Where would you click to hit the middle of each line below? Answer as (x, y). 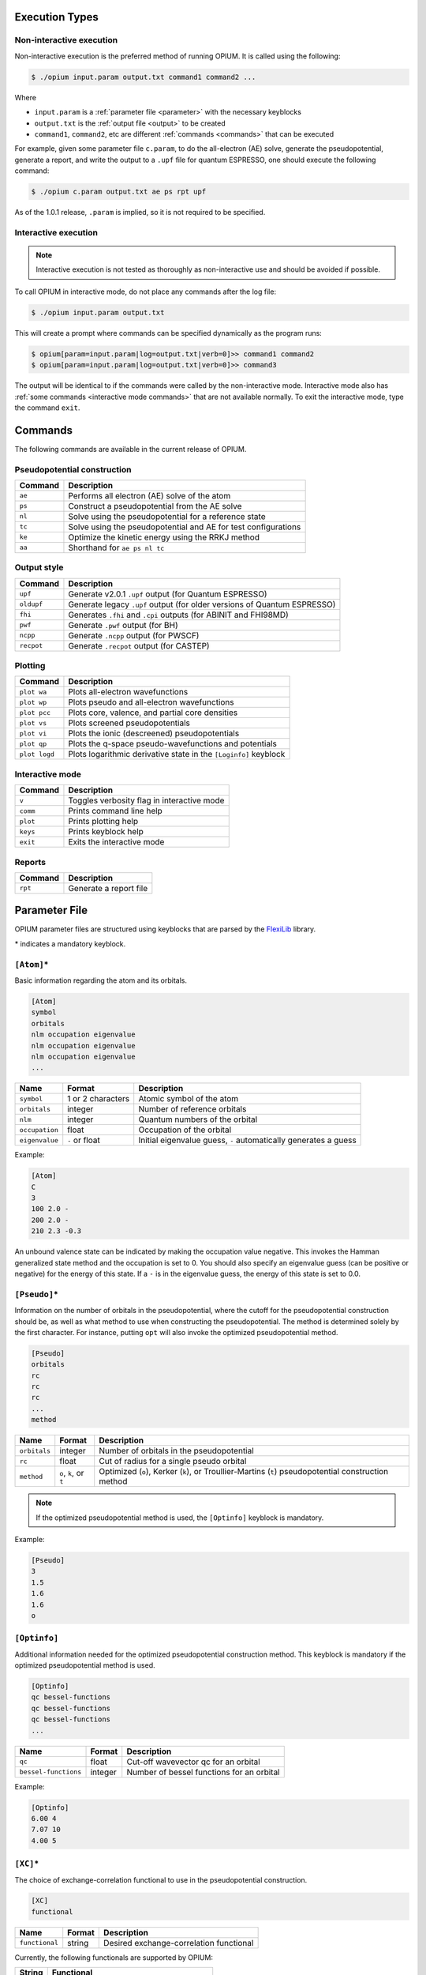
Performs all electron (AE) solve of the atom (149, 495)
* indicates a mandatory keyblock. (70, 943)
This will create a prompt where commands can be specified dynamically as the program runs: (168, 333)
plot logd (37, 754)
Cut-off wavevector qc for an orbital (193, 1762)
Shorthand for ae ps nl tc (116, 547)
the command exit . (47, 408)
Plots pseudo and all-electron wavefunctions (151, 702)
